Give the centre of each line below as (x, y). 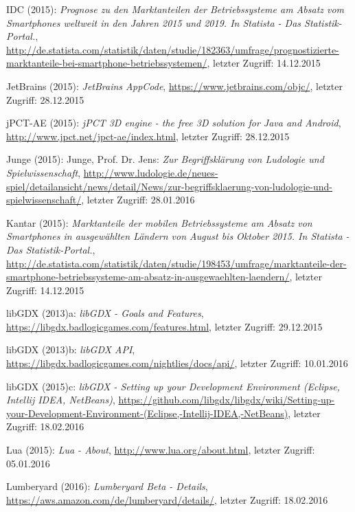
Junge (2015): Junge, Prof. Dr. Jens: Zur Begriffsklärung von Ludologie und (165, 159)
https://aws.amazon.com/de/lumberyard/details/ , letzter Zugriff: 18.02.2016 (167, 499)
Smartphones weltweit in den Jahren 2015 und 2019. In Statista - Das (154, 22)
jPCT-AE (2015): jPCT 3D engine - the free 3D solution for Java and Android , (174, 123)
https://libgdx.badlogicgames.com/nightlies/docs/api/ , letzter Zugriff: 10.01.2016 (177, 363)
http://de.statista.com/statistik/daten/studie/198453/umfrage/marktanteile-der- (176, 263)
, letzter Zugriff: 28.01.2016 (138, 200)
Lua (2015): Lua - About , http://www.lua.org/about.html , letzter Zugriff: (161, 450)
